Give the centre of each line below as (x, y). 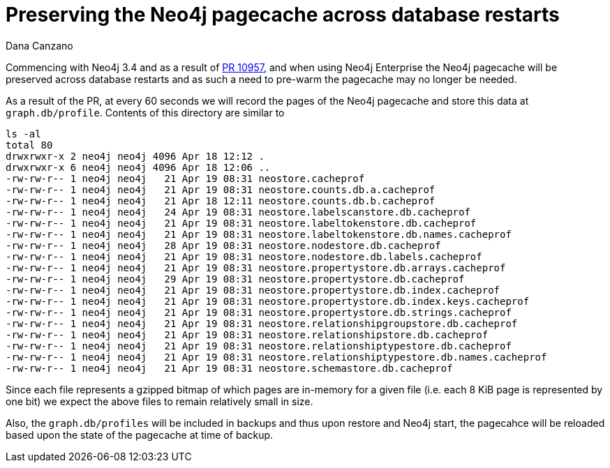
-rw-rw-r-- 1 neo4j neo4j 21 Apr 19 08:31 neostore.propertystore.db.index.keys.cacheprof (268, 301)
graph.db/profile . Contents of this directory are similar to (145, 112)
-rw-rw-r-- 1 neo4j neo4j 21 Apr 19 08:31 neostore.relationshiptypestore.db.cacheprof (259, 346)
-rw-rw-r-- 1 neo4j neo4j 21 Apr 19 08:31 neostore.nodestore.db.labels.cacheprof (244, 256)
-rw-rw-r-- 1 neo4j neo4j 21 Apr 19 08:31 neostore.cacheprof (185, 178)
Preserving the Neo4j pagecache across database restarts (283, 15)
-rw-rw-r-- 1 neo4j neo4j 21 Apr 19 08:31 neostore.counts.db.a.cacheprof (221, 189)
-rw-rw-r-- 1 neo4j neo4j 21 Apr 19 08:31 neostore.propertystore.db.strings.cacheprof (259, 312)
